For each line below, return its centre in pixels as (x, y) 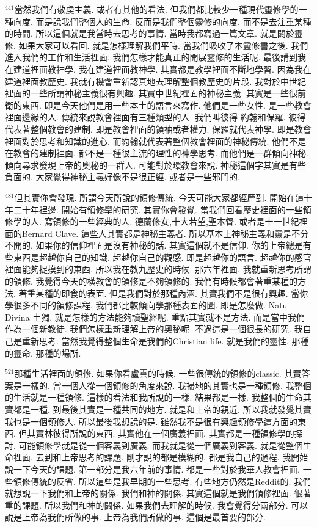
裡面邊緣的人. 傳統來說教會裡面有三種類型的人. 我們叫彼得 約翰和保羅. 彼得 (155, 117)
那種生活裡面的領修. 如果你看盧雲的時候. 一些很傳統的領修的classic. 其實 (158, 373)
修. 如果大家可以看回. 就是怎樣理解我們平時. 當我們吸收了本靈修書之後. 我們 (157, 45)
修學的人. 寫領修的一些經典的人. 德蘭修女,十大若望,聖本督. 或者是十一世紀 (152, 221)
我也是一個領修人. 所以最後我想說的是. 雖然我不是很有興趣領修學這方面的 (151, 421)
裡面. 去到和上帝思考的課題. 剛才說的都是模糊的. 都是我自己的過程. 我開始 (161, 457)
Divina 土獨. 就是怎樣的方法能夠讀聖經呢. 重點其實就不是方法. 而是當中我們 (155, 317)
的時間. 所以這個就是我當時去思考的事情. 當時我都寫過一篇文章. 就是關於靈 (154, 33)
